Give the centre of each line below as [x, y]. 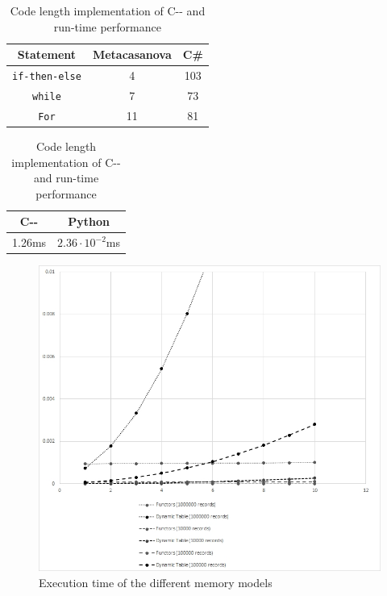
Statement [47, 54]
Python [89, 221]
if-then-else [47, 77]
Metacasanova [132, 54]
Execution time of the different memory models [156, 582]
